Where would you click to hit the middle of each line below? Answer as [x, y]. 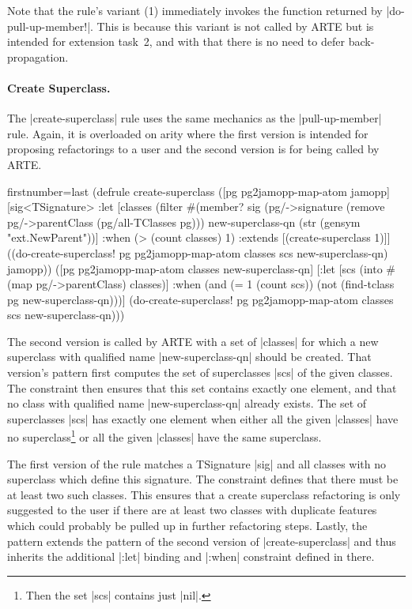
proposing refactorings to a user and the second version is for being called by [193, 149]
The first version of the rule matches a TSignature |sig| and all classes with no [197, 463]
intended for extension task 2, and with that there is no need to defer [176, 41]
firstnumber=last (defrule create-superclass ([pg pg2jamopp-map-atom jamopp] [198, 191]
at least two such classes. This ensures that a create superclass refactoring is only [204, 494]
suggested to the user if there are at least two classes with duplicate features [192, 510]
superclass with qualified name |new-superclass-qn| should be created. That [189, 357]
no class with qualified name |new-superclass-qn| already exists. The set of [187, 403]
